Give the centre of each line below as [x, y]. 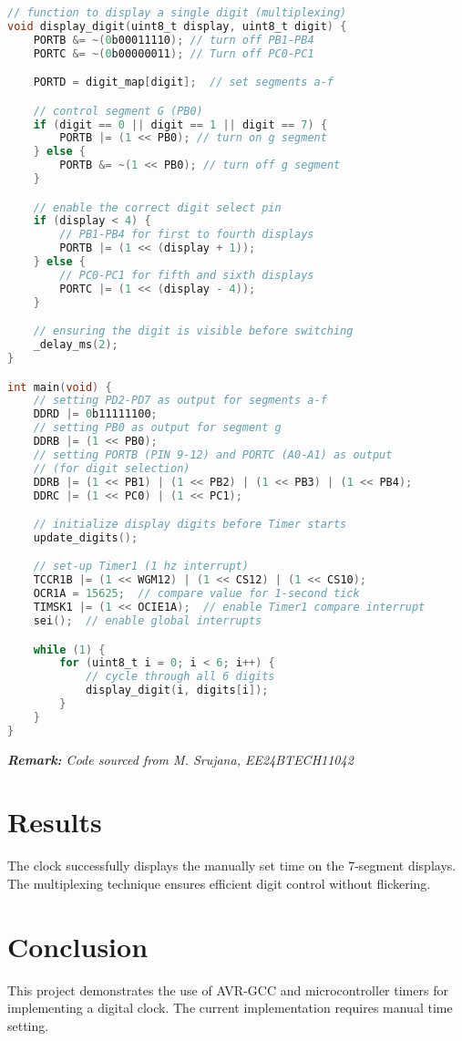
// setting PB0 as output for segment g [157, 428]
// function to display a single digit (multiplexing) [177, 13]
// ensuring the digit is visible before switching [193, 331]
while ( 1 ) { [69, 649]
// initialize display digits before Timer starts [190, 525]
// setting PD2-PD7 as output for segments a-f [180, 401]
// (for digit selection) [112, 468]
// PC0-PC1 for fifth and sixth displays [187, 275]
